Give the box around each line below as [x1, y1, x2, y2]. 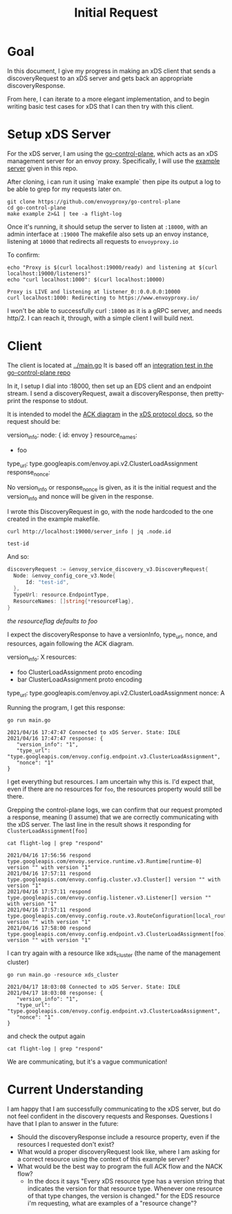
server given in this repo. [7, 164, 78, 172]
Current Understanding [7, 1082, 144, 1098]
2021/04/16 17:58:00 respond [7, 925, 91, 932]
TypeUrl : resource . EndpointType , [13, 591, 110, 598]
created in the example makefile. [7, 515, 100, 523]
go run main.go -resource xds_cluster [7, 972, 119, 979]
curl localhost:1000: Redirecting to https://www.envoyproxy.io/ [7, 294, 199, 301]
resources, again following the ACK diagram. [7, 639, 135, 648]
